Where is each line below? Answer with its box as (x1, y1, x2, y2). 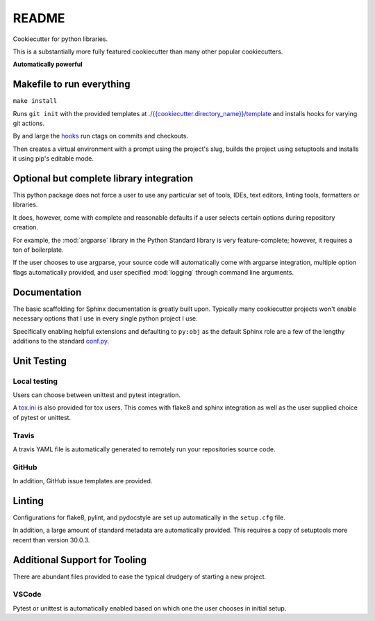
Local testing (12, 376, 58, 386)
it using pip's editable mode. (12, 154, 94, 163)
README (12, 10, 65, 26)
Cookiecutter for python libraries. (12, 35, 108, 43)
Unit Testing (12, 355, 67, 366)
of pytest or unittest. (12, 413, 72, 421)
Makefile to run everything (12, 79, 131, 90)
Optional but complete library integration (12, 172, 194, 184)
